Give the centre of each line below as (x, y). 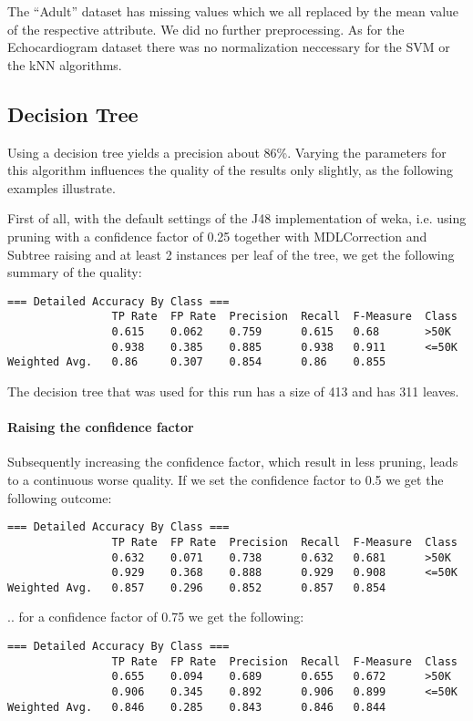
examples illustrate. (62, 187)
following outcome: (60, 497)
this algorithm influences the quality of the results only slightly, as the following (231, 170)
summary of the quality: (75, 272)
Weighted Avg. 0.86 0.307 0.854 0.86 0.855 (197, 362)
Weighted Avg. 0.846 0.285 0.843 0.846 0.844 (197, 707)
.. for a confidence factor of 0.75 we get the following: (156, 617)
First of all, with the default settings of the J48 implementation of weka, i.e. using (237, 218)
